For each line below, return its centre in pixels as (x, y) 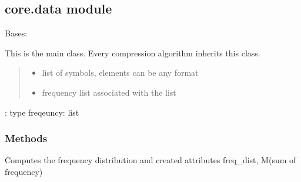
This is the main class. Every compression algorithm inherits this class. (133, 53)
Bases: (16, 33)
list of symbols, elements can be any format (120, 73)
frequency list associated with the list (109, 92)
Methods (26, 138)
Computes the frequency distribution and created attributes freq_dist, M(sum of (150, 160)
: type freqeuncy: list (42, 112)
